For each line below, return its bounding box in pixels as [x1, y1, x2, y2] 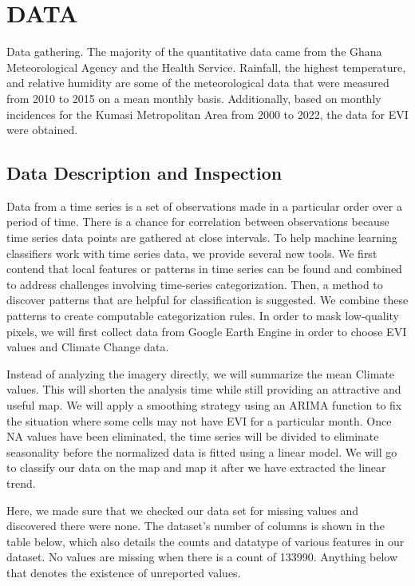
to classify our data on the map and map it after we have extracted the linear [6, 459, 386, 476]
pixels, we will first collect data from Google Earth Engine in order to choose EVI [6, 323, 407, 339]
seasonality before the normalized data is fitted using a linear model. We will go [6, 443, 397, 460]
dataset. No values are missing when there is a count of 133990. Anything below [6, 548, 398, 565]
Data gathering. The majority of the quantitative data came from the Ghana [6, 43, 382, 60]
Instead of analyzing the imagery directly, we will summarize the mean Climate [6, 365, 394, 382]
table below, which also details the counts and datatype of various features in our [6, 533, 405, 549]
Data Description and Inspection [6, 160, 283, 185]
